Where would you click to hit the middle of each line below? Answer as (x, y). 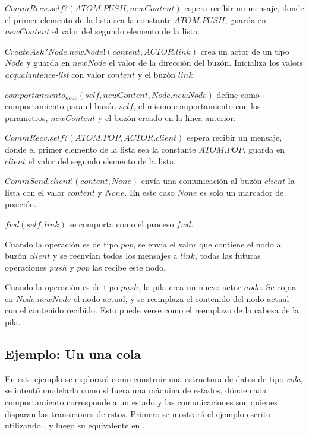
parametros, (26, 117)
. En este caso (149, 192)
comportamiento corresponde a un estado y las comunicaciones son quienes (141, 402)
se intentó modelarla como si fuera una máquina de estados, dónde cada (136, 390)
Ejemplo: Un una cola (73, 354)
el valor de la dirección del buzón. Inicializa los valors (206, 63)
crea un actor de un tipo (245, 51)
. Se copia (279, 287)
